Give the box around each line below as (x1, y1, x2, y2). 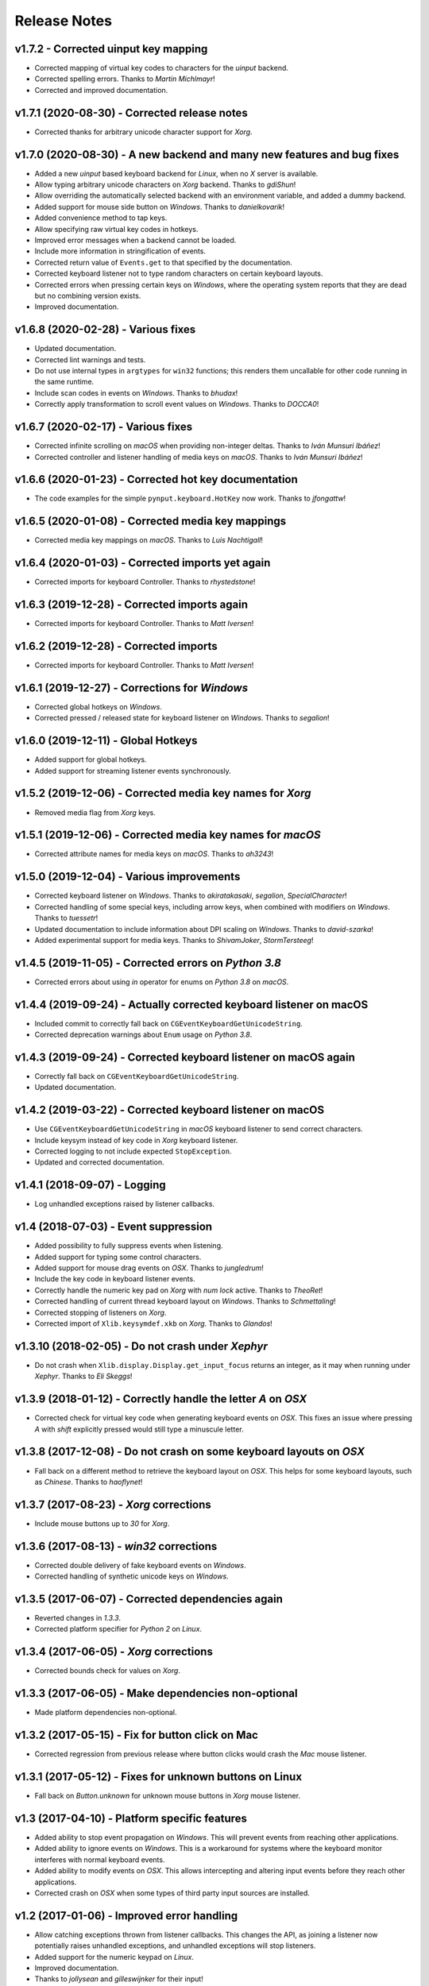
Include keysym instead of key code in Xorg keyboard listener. (34, 1135, 238, 1145)
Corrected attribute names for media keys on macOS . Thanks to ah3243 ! (34, 849, 274, 859)
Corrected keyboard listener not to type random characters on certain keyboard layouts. (34, 269, 323, 278)
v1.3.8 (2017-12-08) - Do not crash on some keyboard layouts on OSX (14, 1445, 365, 1459)
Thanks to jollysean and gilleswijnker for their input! (34, 1974, 204, 1984)
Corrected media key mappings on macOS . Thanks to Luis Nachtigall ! (34, 535, 264, 545)
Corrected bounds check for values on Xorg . (34, 1666, 180, 1675)
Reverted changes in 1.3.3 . (34, 1613, 122, 1623)
